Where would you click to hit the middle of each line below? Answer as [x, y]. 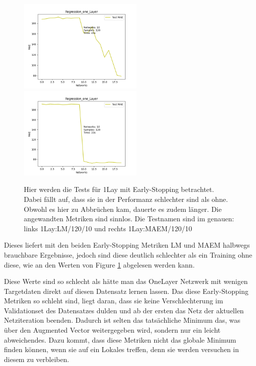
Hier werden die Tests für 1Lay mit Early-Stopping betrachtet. [119, 189]
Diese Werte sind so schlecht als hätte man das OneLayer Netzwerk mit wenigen [126, 281]
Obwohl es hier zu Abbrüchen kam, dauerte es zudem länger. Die [123, 209]
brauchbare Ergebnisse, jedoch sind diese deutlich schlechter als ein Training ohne [128, 254]
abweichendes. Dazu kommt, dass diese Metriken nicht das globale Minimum [120, 339]
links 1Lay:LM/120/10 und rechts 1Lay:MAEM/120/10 [108, 228]
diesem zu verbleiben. [37, 359]
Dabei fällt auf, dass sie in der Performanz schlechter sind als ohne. [126, 199]
